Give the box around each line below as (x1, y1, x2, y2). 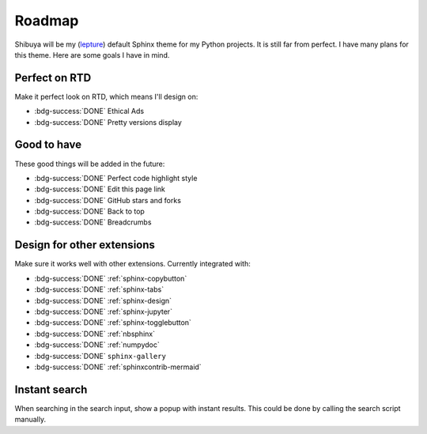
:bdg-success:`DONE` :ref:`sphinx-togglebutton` (34, 318, 191, 327)
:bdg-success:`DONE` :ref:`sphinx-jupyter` (34, 307, 173, 316)
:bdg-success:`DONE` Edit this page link (34, 184, 166, 194)
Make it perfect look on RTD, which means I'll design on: (14, 92, 198, 101)
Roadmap (14, 12, 79, 29)
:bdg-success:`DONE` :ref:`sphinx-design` (34, 296, 172, 305)
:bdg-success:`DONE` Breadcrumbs (34, 217, 152, 227)
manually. (14, 415, 47, 425)
